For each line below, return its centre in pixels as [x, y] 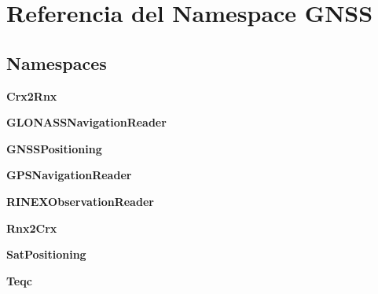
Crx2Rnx [32, 96]
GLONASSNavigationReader [86, 122]
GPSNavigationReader [69, 175]
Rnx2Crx [32, 228]
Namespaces [57, 62]
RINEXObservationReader [80, 201]
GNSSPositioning [54, 148]
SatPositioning [46, 254]
